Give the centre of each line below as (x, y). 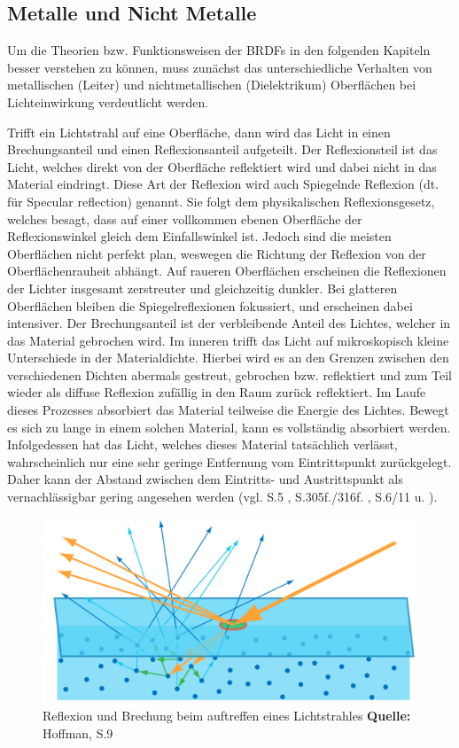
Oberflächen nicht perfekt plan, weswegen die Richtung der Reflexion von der (217, 253)
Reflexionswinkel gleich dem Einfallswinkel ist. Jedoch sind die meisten (199, 236)
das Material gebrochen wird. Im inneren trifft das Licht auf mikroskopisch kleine (228, 340)
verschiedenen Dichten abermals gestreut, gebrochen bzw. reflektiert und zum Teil (229, 374)
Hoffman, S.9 (78, 732)
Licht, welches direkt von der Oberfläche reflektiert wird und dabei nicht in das (222, 166)
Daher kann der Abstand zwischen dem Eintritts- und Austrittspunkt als (205, 479)
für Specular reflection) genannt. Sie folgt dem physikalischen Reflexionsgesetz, (221, 201)
